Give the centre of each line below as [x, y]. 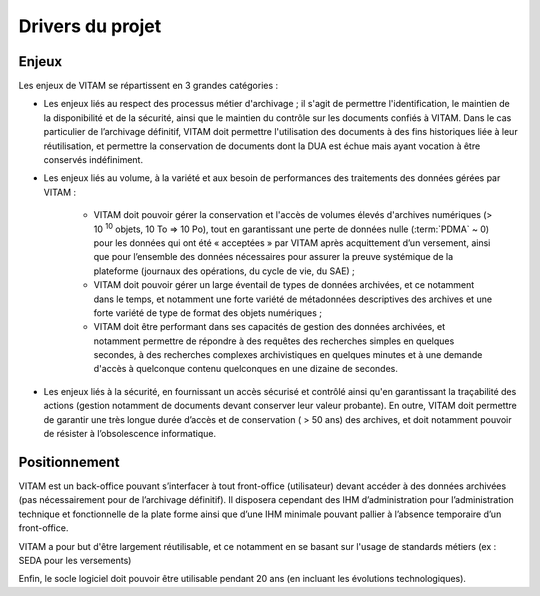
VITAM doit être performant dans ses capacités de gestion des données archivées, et [269, 327]
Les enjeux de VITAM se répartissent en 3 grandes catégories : [148, 86]
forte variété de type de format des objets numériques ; [208, 312]
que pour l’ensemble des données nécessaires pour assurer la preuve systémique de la [273, 257]
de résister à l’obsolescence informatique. [130, 434]
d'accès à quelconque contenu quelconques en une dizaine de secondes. [246, 369]
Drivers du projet [90, 26]
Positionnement [69, 461]
